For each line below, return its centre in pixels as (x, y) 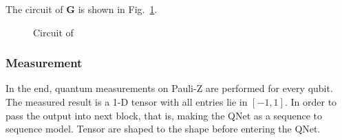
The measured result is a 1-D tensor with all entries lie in (127, 102)
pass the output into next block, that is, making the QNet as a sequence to (164, 115)
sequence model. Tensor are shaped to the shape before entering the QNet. (163, 129)
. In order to (311, 102)
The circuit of (34, 9)
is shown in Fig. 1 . (118, 9)
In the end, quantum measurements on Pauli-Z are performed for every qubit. (169, 88)
